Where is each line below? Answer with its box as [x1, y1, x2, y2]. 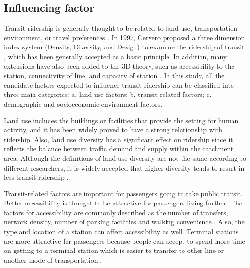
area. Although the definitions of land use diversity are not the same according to [4, 153, 247, 163]
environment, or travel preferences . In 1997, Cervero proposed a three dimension [4, 32, 245, 42]
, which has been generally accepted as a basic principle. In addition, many [4, 51, 227, 61]
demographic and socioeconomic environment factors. [4, 98, 163, 109]
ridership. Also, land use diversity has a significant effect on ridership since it [4, 134, 233, 144]
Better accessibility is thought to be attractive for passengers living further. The [4, 198, 242, 208]
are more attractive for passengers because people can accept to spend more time [4, 236, 245, 246]
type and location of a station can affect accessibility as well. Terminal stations [4, 226, 239, 236]
